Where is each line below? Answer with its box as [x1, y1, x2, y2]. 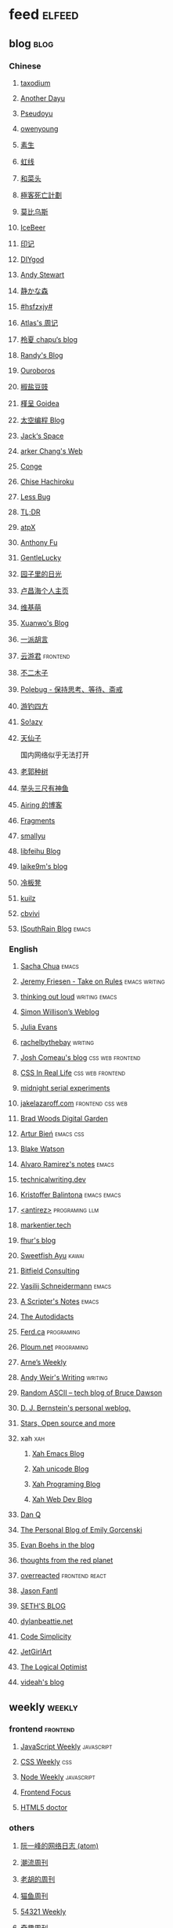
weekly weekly [9, 1700, 79, 1713]
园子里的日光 [20, 568, 62, 579]
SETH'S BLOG [20, 1602, 66, 1611]
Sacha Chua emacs [20, 962, 79, 971]
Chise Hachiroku [20, 476, 74, 486]
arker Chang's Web [20, 446, 83, 455]
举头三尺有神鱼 [20, 783, 69, 793]
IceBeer [20, 223, 46, 232]
